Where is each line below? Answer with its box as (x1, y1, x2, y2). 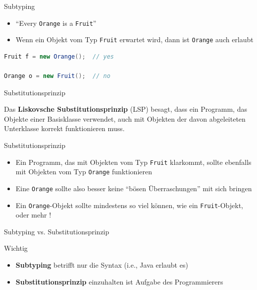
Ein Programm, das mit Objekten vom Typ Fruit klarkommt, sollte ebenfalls (15, 156, 252, 167)
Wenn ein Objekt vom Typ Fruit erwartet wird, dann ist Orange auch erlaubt (15, 34, 254, 45)
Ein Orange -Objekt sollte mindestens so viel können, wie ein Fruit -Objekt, (15, 200, 244, 210)
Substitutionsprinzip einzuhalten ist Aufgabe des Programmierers (15, 276, 223, 287)
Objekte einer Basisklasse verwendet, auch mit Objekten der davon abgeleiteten (4, 113, 246, 124)
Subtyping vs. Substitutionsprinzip (4, 226, 109, 236)
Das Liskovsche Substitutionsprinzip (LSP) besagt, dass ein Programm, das (4, 104, 247, 114)
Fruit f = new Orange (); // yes (4, 53, 114, 60)
